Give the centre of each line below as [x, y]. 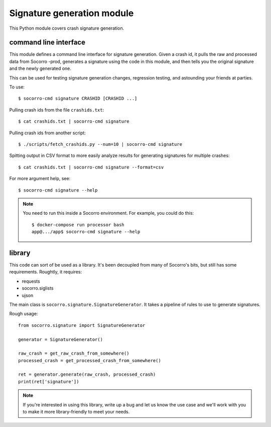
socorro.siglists [38, 288]
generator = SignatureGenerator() [60, 339]
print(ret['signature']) [49, 381]
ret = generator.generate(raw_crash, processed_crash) [87, 374]
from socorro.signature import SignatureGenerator [82, 325]
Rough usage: [24, 314]
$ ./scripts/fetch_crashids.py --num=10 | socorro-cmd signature [100, 144]
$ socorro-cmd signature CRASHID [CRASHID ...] [78, 99]
